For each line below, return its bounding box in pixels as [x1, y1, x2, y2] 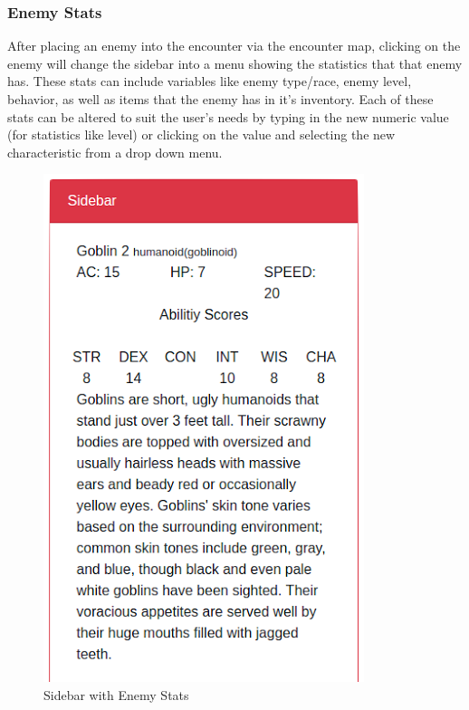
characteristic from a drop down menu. [7, 142, 223, 161]
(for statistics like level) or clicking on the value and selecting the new [7, 125, 396, 144]
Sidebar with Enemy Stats [43, 685, 189, 704]
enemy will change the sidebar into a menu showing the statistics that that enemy [7, 53, 463, 72]
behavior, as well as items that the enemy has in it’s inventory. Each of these [7, 90, 434, 108]
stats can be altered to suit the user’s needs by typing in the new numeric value [7, 107, 449, 126]
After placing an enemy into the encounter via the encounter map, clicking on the [7, 36, 461, 55]
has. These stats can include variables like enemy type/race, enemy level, [7, 72, 412, 91]
